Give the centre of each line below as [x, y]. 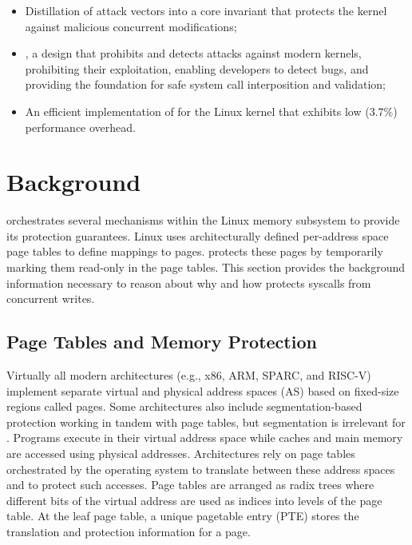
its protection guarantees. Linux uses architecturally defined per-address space [198, 235]
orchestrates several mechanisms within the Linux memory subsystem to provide [203, 220]
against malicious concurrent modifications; [131, 26]
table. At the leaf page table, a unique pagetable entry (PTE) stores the [183, 516]
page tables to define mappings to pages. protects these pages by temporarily [195, 251]
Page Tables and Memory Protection [162, 342]
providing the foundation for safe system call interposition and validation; [206, 84]
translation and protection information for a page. [129, 531]
